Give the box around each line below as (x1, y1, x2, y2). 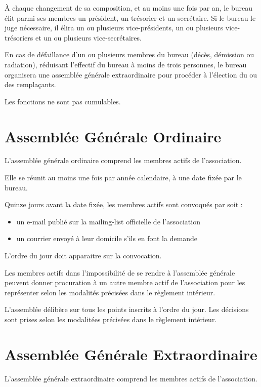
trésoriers (5, 32, 33, 43)
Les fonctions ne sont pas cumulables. (5, 96, 121, 106)
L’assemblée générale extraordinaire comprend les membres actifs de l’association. (5, 373, 257, 383)
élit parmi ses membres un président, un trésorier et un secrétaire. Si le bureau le (5, 12, 256, 23)
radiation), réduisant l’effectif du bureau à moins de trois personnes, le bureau (5, 59, 247, 69)
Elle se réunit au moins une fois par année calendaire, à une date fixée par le (5, 172, 242, 183)
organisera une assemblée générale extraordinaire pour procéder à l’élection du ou (5, 69, 257, 80)
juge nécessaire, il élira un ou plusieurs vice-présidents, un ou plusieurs (5, 22, 224, 33)
